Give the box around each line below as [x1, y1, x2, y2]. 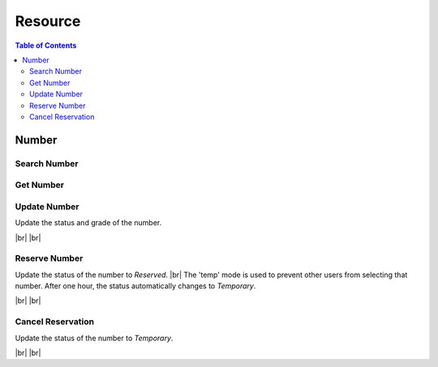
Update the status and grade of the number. [15, 218, 162, 228]
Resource [15, 12, 81, 30]
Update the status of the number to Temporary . [15, 333, 174, 343]
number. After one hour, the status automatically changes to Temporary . [15, 281, 256, 291]
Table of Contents [15, 41, 77, 50]
